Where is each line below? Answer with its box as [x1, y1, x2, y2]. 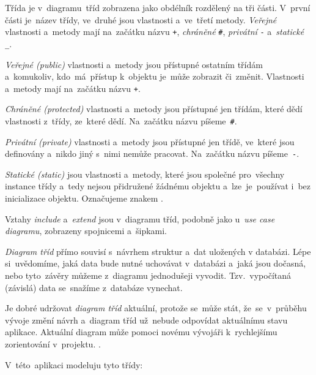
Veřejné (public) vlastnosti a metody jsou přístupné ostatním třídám [5, 58, 263, 70]
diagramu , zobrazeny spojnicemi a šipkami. [5, 224, 167, 237]
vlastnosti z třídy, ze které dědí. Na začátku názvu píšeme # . [5, 114, 237, 127]
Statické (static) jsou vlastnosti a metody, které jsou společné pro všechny [5, 167, 285, 180]
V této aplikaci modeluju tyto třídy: [5, 358, 143, 371]
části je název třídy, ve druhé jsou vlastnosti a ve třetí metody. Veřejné [5, 13, 277, 26]
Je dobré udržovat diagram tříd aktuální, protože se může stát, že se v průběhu [5, 301, 307, 314]
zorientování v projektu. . [5, 337, 101, 350]
